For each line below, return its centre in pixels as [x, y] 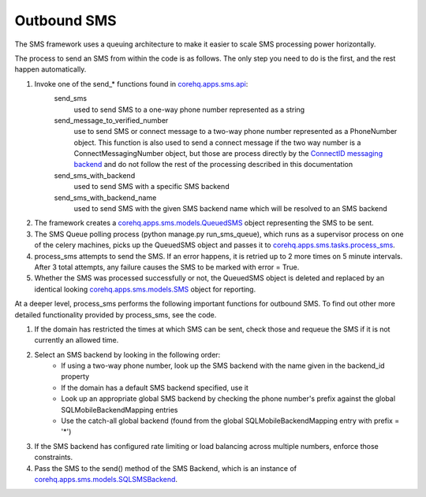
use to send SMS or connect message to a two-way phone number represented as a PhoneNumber [235, 132]
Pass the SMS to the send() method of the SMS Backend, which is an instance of [166, 468]
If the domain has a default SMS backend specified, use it [155, 388]
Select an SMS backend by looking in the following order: [127, 354]
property [75, 376]
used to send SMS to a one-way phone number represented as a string [189, 109]
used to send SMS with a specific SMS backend [151, 187]
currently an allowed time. [77, 340]
